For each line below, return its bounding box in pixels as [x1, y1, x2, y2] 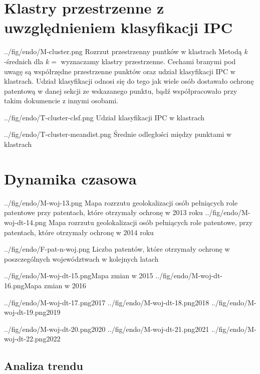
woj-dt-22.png [4, 333, 47, 344]
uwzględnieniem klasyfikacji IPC [4, 17, 233, 38]
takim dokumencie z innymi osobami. [4, 95, 118, 106]
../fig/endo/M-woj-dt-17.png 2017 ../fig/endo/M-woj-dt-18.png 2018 [4, 297, 209, 307]
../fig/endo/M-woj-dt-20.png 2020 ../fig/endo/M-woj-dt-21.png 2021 [4, 323, 209, 334]
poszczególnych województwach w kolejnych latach [4, 253, 159, 264]
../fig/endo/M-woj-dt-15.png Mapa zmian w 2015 [4, 270, 153, 281]
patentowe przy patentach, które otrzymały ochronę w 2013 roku [4, 207, 203, 218]
